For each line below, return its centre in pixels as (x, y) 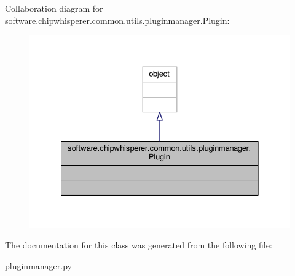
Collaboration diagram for (54, 8)
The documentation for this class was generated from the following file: (139, 245)
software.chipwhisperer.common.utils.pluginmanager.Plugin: (117, 20)
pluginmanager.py (38, 265)
